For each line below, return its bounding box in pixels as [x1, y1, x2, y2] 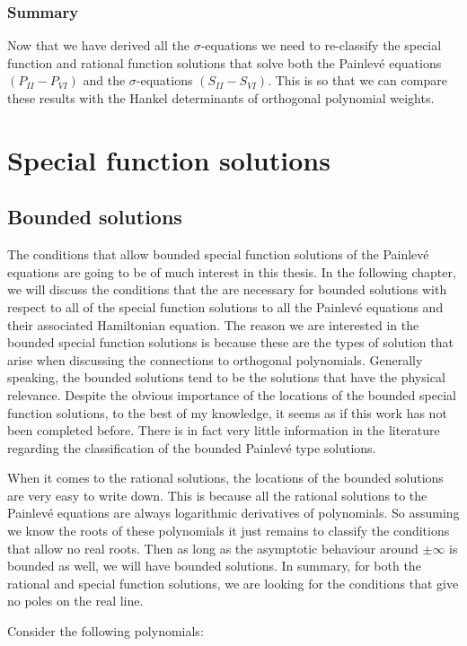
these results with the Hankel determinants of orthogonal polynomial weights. [7, 89, 435, 107]
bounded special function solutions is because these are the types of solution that [7, 333, 454, 352]
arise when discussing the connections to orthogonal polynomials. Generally [7, 350, 423, 369]
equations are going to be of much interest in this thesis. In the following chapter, [7, 262, 456, 281]
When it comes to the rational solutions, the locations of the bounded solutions [7, 468, 444, 487]
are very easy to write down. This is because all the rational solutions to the [7, 485, 427, 504]
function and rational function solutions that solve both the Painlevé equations [7, 53, 442, 72]
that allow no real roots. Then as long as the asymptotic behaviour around [7, 538, 419, 557]
